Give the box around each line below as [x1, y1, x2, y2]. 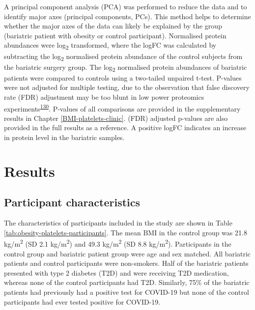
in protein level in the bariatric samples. [4, 132, 125, 142]
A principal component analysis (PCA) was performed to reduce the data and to [4, 1, 247, 11]
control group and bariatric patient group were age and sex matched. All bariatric [4, 248, 251, 258]
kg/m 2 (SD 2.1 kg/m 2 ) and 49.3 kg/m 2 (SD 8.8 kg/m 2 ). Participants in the [4, 237, 231, 249]
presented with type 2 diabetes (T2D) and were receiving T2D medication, [4, 267, 229, 278]
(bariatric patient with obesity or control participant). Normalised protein [4, 30, 227, 40]
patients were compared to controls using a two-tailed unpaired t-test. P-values [4, 72, 242, 83]
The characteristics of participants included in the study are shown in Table [4, 218, 232, 228]
